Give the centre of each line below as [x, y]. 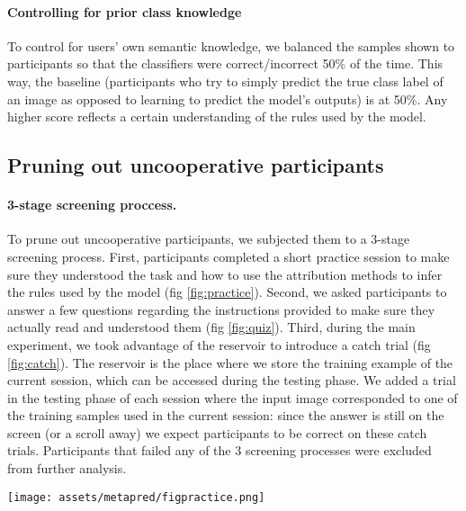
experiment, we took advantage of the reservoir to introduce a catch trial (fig [219, 344]
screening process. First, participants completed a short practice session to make [229, 256]
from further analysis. [67, 468]
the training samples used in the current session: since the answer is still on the [226, 415]
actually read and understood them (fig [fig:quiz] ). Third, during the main [211, 327]
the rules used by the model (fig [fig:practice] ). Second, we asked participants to [227, 292]
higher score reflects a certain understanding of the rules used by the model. [217, 117]
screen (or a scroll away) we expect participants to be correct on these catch [217, 432]
